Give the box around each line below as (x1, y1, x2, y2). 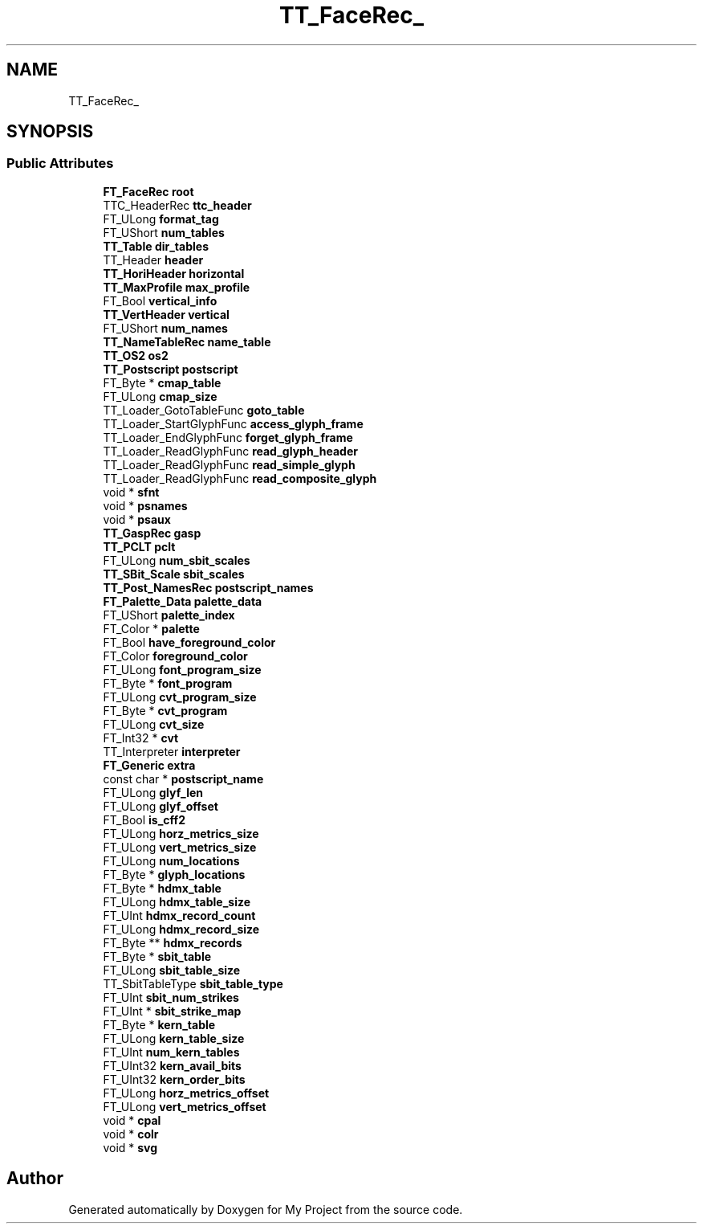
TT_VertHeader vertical (103, 307, 230, 321)
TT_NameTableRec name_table (103, 334, 271, 349)
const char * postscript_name (103, 771, 264, 786)
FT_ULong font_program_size (103, 662, 262, 676)
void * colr (103, 1126, 159, 1141)
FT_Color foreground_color (103, 648, 248, 663)
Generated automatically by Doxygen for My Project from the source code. (68, 1202, 463, 1216)
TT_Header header (103, 252, 204, 267)
